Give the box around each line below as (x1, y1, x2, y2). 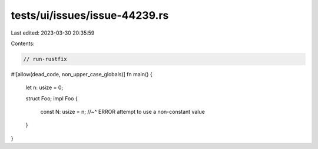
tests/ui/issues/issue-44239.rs (11, 9, 169, 22)
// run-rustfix (23, 56, 67, 62)
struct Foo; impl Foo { (25, 94, 78, 102)
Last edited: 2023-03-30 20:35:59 (11, 29, 95, 36)
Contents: (11, 40, 35, 47)
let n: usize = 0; (25, 84, 64, 91)
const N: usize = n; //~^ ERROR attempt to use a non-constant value (40, 109, 206, 116)
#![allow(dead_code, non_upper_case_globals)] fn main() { (11, 70, 153, 77)
